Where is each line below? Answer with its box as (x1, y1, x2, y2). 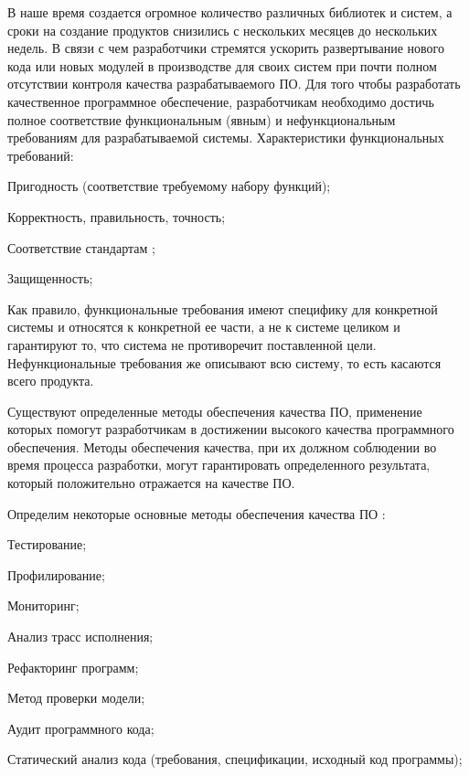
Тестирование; (7, 535, 87, 554)
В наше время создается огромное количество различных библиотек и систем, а (7, 3, 453, 21)
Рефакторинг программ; (7, 657, 139, 676)
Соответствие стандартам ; (7, 238, 155, 257)
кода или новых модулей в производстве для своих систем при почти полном (7, 56, 437, 75)
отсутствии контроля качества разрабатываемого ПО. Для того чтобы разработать (7, 74, 461, 93)
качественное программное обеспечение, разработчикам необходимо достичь (7, 91, 434, 111)
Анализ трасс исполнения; (7, 627, 154, 646)
